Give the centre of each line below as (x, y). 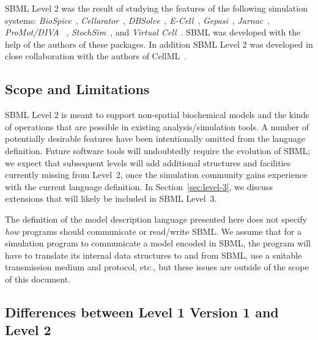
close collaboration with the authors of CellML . (96, 56)
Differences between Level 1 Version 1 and (142, 312)
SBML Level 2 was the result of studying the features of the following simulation (156, 8)
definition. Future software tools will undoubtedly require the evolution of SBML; (158, 150)
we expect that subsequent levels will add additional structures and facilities (148, 162)
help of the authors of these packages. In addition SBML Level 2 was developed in (159, 44)
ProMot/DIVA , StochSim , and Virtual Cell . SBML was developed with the (153, 32)
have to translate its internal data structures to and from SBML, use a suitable (153, 255)
